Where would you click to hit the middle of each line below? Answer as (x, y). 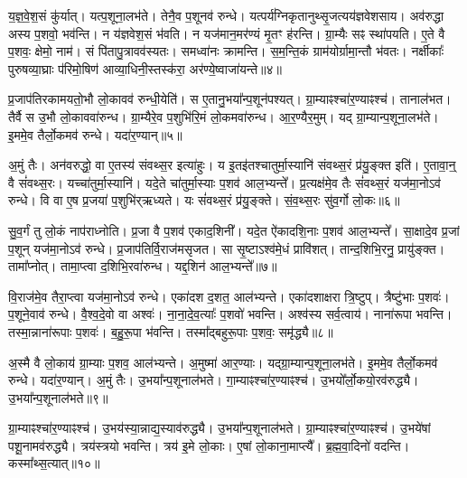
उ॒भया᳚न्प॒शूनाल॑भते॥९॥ (58, 397)
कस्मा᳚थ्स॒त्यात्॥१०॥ (54, 463)
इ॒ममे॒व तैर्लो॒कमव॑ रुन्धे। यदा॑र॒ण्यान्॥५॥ (95, 134)
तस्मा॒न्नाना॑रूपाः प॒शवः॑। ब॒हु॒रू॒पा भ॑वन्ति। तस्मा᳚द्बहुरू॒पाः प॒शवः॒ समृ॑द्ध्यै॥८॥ (171, 331)
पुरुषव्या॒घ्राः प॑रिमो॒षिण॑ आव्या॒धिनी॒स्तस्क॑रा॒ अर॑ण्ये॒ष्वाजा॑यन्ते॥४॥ (145, 68)
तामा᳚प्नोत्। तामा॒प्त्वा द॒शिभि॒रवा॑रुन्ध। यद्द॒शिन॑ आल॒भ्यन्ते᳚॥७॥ (143, 266)
